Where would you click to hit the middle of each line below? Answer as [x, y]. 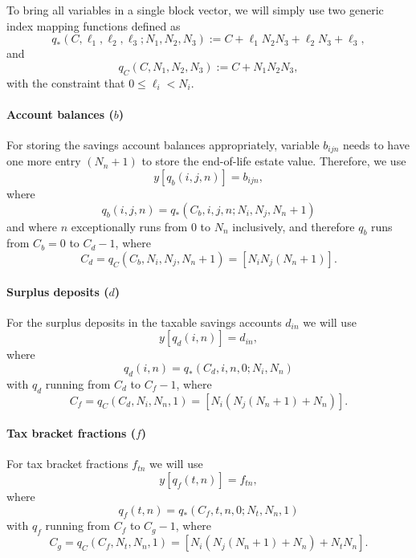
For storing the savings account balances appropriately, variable [163, 144]
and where [32, 226]
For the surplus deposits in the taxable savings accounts [144, 322]
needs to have [376, 144]
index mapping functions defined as [94, 25]
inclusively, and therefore [294, 226]
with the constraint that [66, 82]
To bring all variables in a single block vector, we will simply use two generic [195, 10]
